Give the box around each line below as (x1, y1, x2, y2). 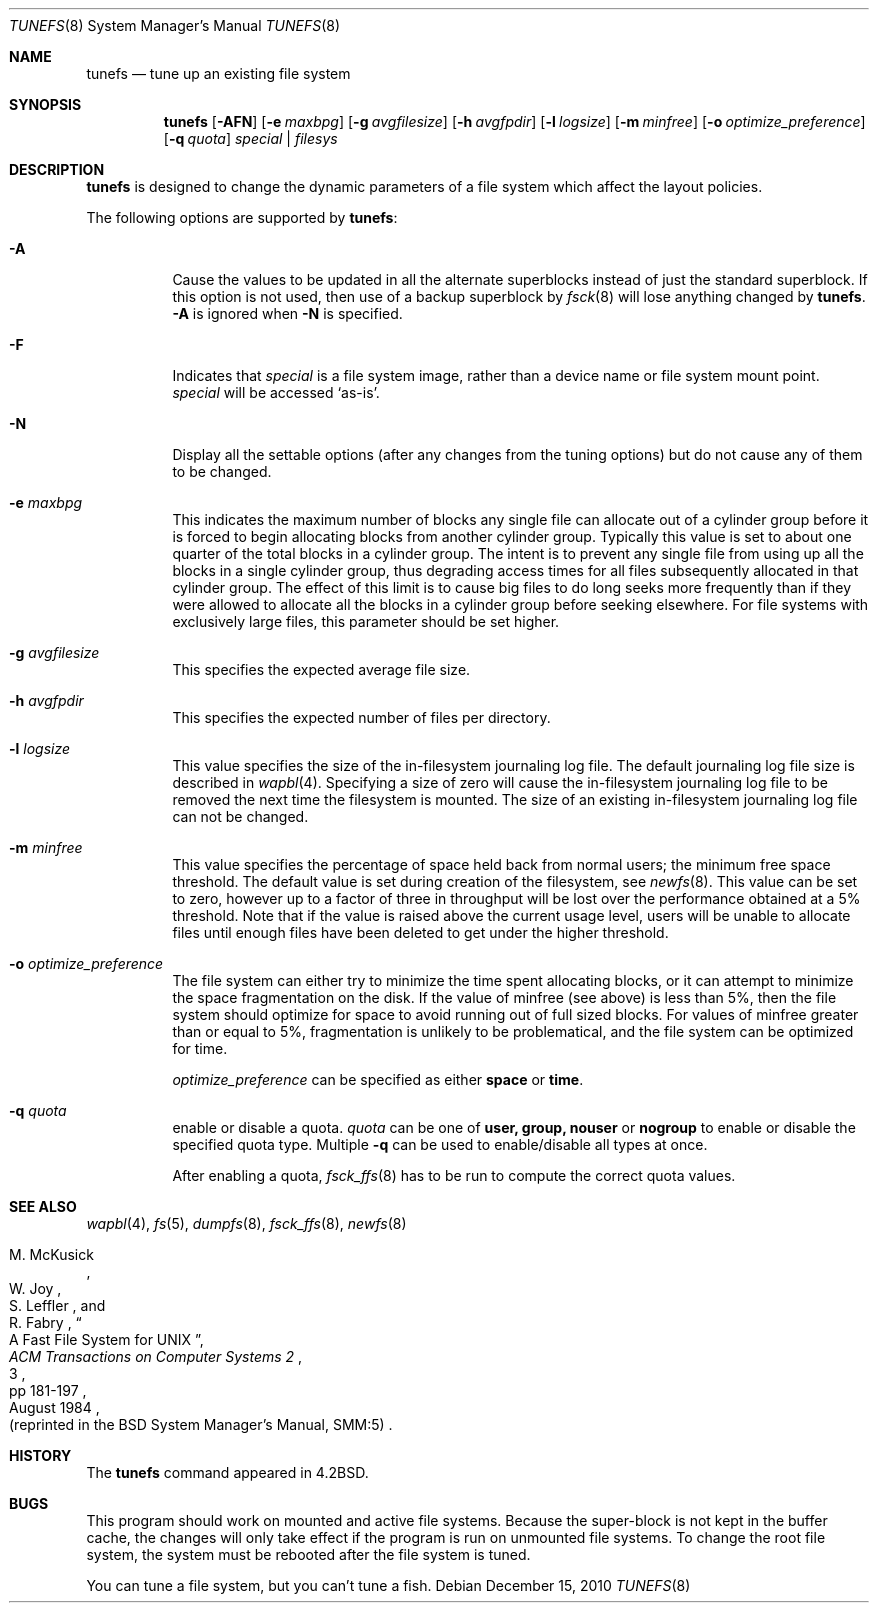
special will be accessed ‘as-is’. (172, 384, 380, 401)
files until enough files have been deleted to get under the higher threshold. (172, 924, 669, 941)
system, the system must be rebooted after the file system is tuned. (86, 1546, 531, 1563)
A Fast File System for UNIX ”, (9, 1331, 204, 1348)
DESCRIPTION (9, 161, 105, 178)
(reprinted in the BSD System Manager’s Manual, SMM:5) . (9, 1416, 393, 1433)
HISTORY (9, 1447, 72, 1464)
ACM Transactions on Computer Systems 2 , (9, 1348, 303, 1365)
